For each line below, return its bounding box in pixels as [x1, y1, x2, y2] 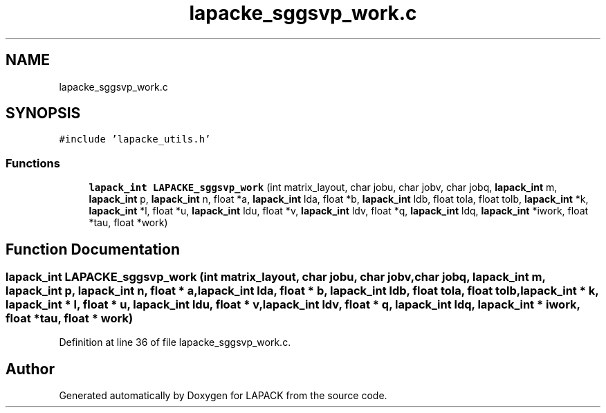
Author [6, 360, 55, 378]
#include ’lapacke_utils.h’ [59, 134, 211, 145]
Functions [6, 156, 60, 170]
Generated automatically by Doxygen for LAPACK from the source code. [59, 389, 387, 402]
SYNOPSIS [6, 104, 81, 122]
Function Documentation [6, 240, 180, 258]
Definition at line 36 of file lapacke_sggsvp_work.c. [59, 336, 291, 349]
